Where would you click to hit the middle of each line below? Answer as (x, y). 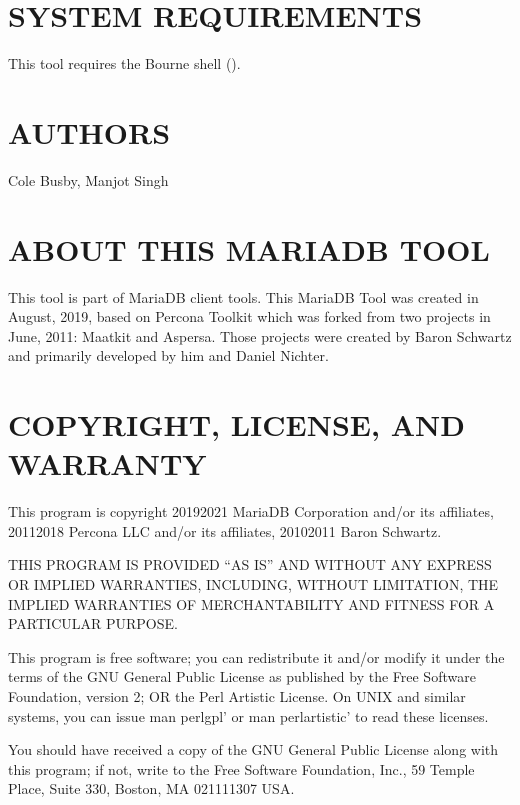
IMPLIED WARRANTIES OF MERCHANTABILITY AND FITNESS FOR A (251, 603)
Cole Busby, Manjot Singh (88, 179)
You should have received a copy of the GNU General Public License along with (253, 749)
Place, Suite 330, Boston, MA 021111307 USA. (151, 788)
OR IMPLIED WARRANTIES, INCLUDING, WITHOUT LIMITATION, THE (253, 584)
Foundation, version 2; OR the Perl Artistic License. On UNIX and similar (237, 696)
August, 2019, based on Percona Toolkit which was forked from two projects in (249, 316)
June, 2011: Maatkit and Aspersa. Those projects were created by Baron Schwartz (260, 335)
